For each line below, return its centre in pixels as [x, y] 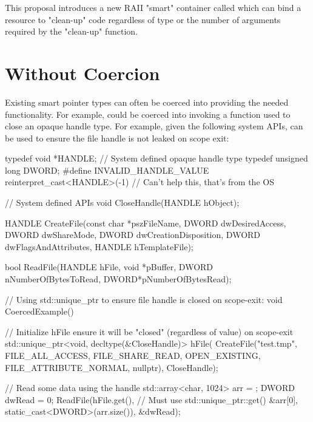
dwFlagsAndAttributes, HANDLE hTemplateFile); [99, 246]
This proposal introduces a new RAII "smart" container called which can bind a [153, 7]
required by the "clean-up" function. [72, 31]
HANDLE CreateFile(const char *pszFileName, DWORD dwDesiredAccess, [146, 223]
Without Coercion [82, 73]
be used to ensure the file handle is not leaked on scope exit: [117, 138]
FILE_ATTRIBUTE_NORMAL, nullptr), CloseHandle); [112, 367]
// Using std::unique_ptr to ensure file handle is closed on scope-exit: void [144, 299]
